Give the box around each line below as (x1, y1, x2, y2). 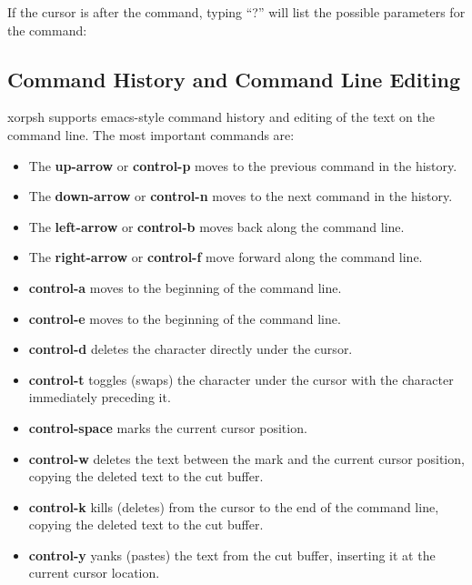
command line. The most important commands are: (7, 125, 295, 144)
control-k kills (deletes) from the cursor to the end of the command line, (28, 497, 439, 516)
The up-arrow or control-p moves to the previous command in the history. (28, 156, 457, 175)
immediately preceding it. (28, 388, 171, 407)
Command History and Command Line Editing (7, 65, 461, 93)
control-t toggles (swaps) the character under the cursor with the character (28, 369, 454, 388)
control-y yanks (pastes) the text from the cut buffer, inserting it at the (28, 545, 436, 564)
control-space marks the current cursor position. (28, 418, 307, 437)
